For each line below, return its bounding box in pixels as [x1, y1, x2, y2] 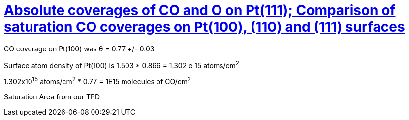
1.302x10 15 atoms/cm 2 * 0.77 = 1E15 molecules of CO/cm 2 [4, 76, 191, 86]
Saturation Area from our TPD [4, 93, 100, 101]
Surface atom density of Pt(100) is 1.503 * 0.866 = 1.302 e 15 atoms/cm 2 [4, 59, 239, 70]
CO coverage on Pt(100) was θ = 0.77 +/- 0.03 [4, 44, 155, 53]
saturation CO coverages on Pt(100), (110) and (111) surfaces [4, 19, 405, 35]
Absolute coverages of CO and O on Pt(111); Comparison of [4, 2, 396, 19]
